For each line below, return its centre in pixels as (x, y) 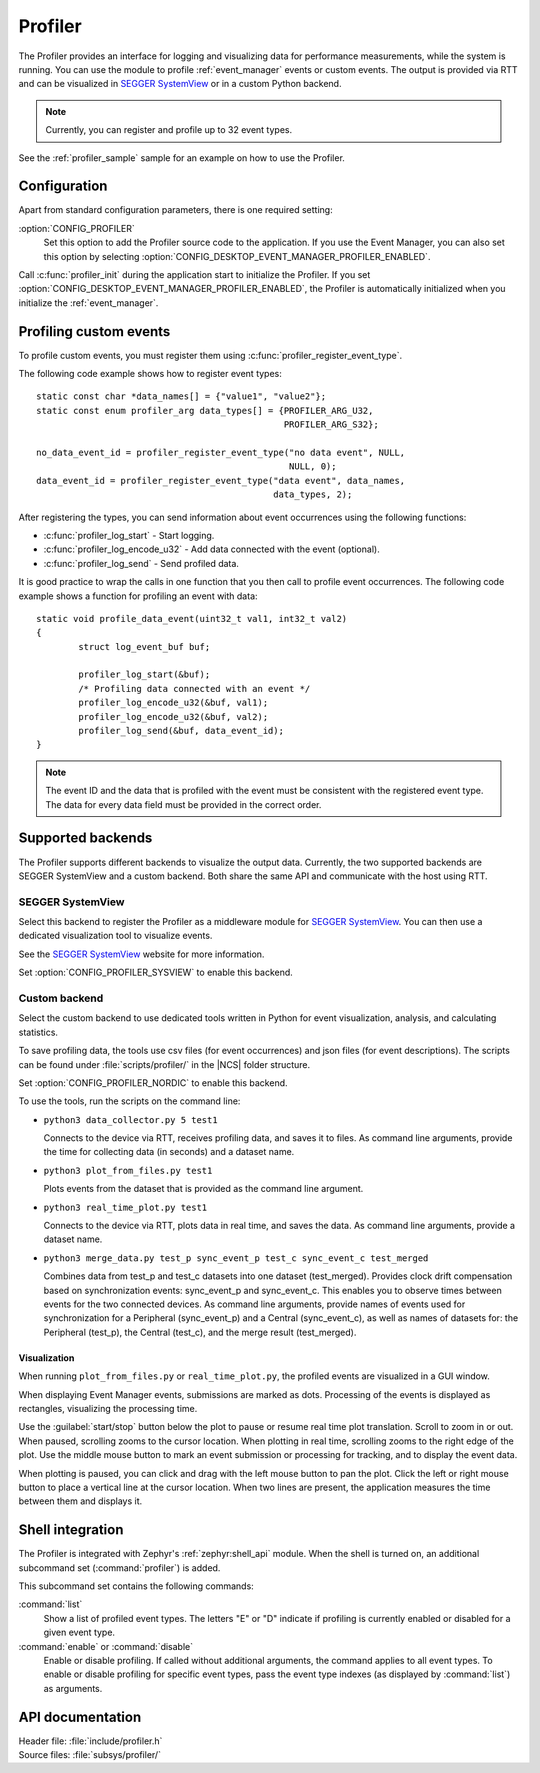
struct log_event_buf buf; (144, 646)
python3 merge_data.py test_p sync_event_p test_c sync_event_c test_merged (236, 1258)
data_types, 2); (313, 494)
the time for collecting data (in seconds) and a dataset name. (169, 1152)
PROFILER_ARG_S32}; (331, 424)
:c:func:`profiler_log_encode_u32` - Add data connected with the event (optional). (211, 549)
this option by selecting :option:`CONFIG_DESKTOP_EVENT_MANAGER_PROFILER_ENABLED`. (237, 256)
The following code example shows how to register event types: (150, 374)
